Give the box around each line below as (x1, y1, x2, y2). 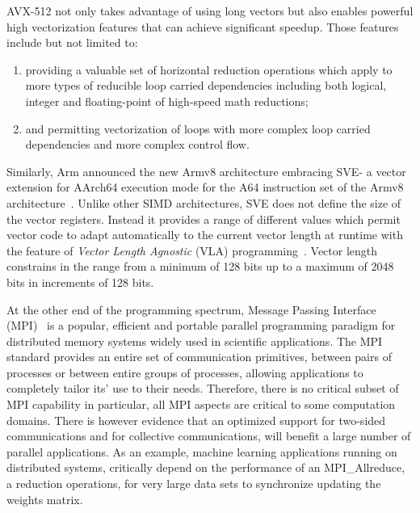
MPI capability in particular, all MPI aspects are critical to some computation (6, 396, 396, 413)
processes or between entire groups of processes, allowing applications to (6, 364, 363, 381)
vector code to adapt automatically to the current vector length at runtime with (6, 226, 403, 243)
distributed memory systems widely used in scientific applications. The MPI (6, 332, 383, 349)
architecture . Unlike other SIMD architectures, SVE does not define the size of (6, 194, 401, 211)
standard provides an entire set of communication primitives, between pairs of (6, 348, 392, 365)
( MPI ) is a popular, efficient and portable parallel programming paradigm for (6, 317, 396, 334)
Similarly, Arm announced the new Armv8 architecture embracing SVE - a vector (6, 162, 406, 179)
